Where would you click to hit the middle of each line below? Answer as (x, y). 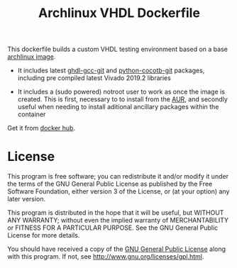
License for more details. (44, 235)
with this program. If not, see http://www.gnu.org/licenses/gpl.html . (106, 257)
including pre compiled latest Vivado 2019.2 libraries (94, 78)
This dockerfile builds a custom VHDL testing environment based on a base (118, 49)
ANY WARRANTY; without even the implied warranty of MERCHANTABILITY (118, 220)
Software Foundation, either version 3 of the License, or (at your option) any (118, 191)
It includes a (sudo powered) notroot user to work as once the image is (121, 92)
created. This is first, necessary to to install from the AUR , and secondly (123, 99)
